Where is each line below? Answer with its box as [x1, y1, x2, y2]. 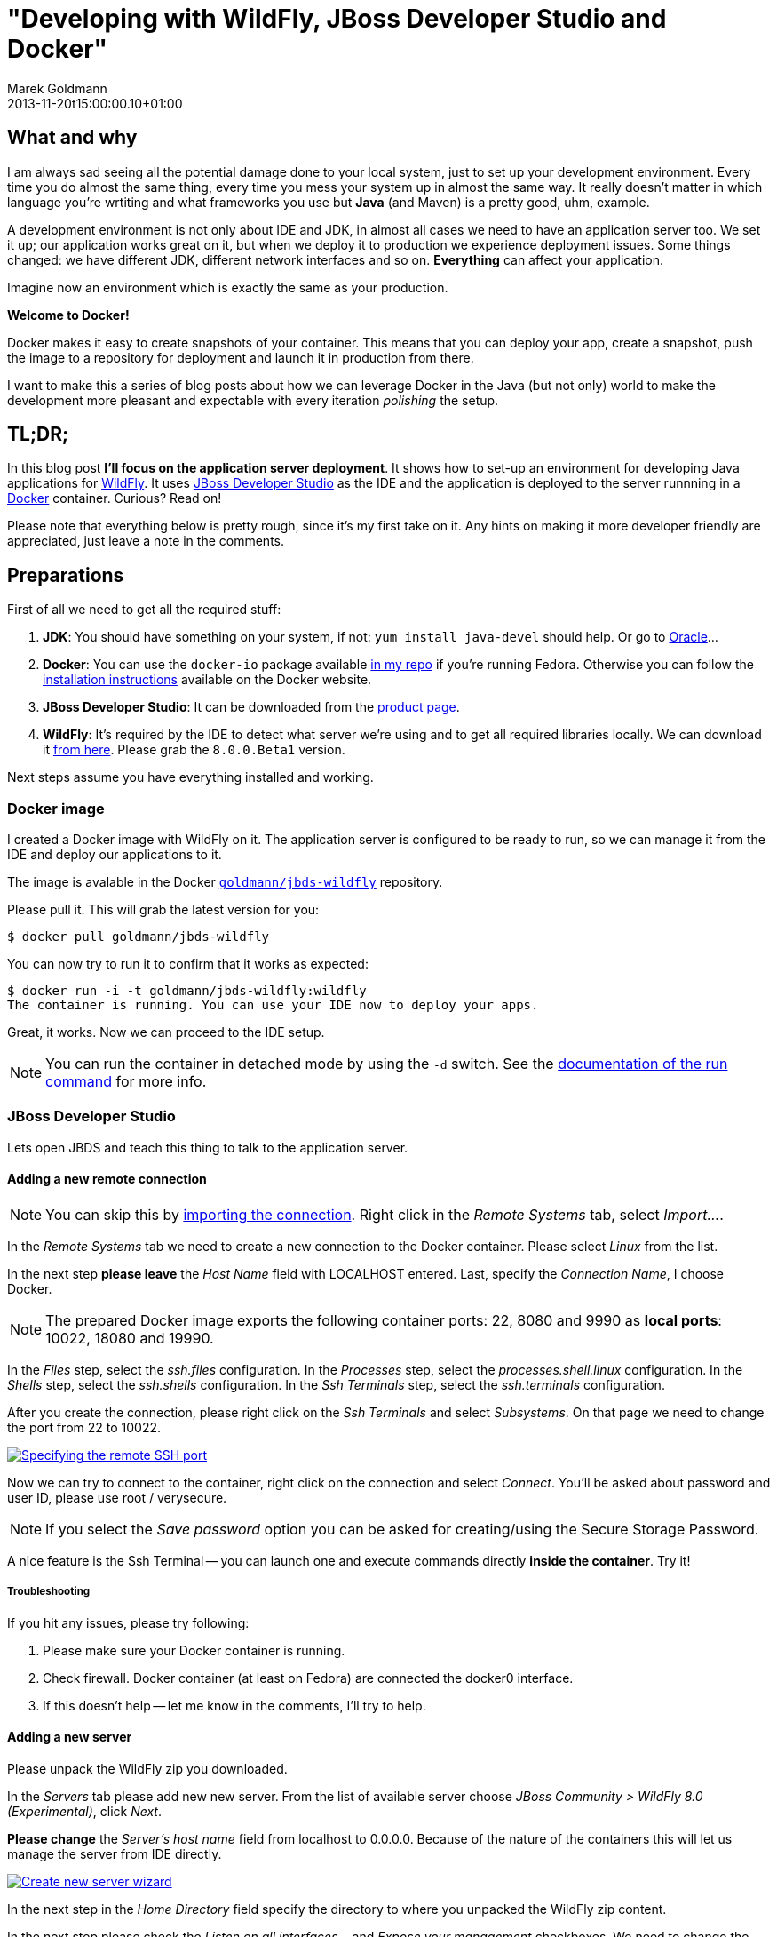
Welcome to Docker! [7, 307, 130, 323]
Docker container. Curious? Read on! [7, 490, 222, 506]
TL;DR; [7, 423, 69, 446]
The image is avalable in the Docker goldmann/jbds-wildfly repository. [7, 874, 443, 890]
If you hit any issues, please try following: [7, 1614, 250, 1630]
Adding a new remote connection [7, 1171, 207, 1187]
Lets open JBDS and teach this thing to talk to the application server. [7, 1139, 408, 1155]
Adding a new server [7, 1729, 132, 1745]
